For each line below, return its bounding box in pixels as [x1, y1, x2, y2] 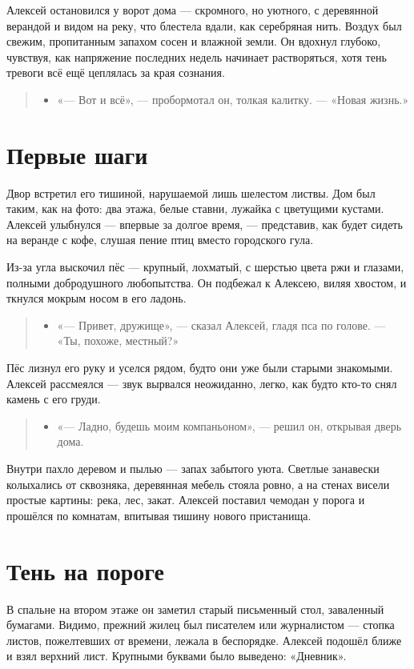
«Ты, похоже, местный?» [57, 332, 179, 349]
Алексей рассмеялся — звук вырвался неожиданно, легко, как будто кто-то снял [6, 375, 397, 391]
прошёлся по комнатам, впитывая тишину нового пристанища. [6, 507, 312, 523]
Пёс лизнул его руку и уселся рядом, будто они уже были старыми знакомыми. [6, 359, 393, 376]
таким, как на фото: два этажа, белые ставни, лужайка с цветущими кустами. [6, 200, 384, 217]
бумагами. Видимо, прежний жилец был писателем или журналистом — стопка [6, 616, 395, 633]
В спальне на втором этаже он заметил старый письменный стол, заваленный [6, 600, 384, 617]
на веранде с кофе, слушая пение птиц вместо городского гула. [6, 231, 314, 248]
